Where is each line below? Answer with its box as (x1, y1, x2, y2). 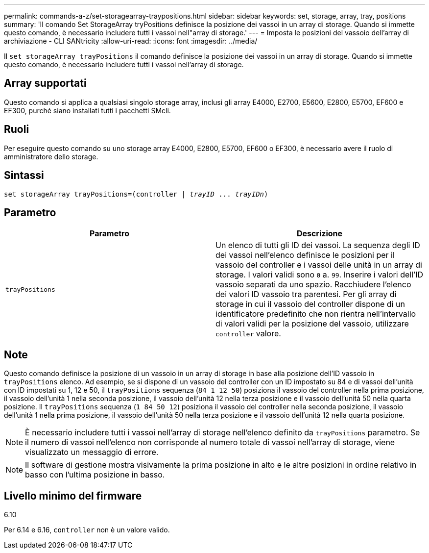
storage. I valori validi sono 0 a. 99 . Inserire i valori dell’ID (215, 270, 424, 280)
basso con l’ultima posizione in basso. (25, 470, 165, 480)
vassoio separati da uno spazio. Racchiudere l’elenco (215, 279, 411, 290)
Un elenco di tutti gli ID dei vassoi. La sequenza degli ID (215, 240, 420, 251)
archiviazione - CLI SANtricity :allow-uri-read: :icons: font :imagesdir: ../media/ (4, 37, 258, 45)
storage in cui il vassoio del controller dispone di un (215, 299, 405, 309)
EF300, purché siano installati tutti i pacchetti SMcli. (4, 106, 171, 115)
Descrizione (296, 228, 343, 239)
